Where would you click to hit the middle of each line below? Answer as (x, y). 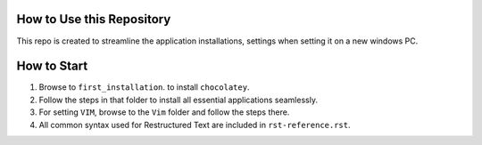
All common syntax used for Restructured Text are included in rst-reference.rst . (195, 125)
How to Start (52, 66)
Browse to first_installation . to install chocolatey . (144, 87)
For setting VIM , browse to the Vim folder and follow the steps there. (164, 112)
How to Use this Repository (94, 19)
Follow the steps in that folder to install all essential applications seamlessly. (179, 100)
